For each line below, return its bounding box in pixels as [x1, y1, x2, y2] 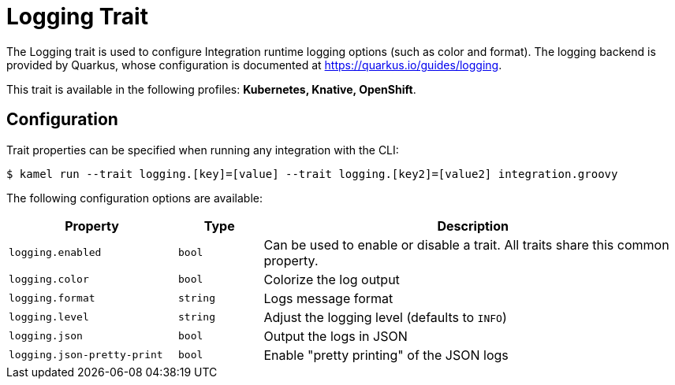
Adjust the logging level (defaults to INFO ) [263, 309, 507, 325]
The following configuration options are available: [6, 191, 263, 205]
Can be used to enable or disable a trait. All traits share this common [263, 236, 669, 253]
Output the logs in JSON [263, 328, 408, 344]
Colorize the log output [263, 271, 400, 287]
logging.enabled [9, 246, 102, 259]
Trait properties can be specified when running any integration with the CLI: [6, 143, 399, 157]
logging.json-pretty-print [9, 349, 163, 361]
